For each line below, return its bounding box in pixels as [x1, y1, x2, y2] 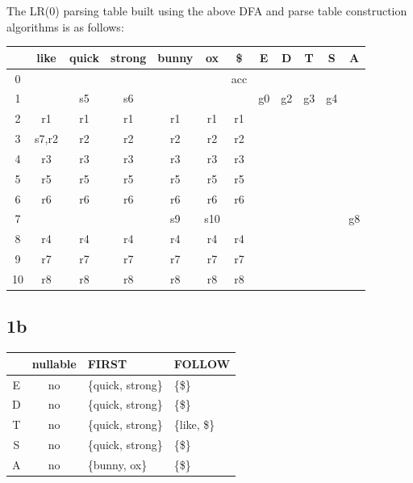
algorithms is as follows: [6, 18, 124, 35]
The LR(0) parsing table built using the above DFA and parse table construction [6, 2, 407, 19]
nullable [31, 355, 77, 372]
